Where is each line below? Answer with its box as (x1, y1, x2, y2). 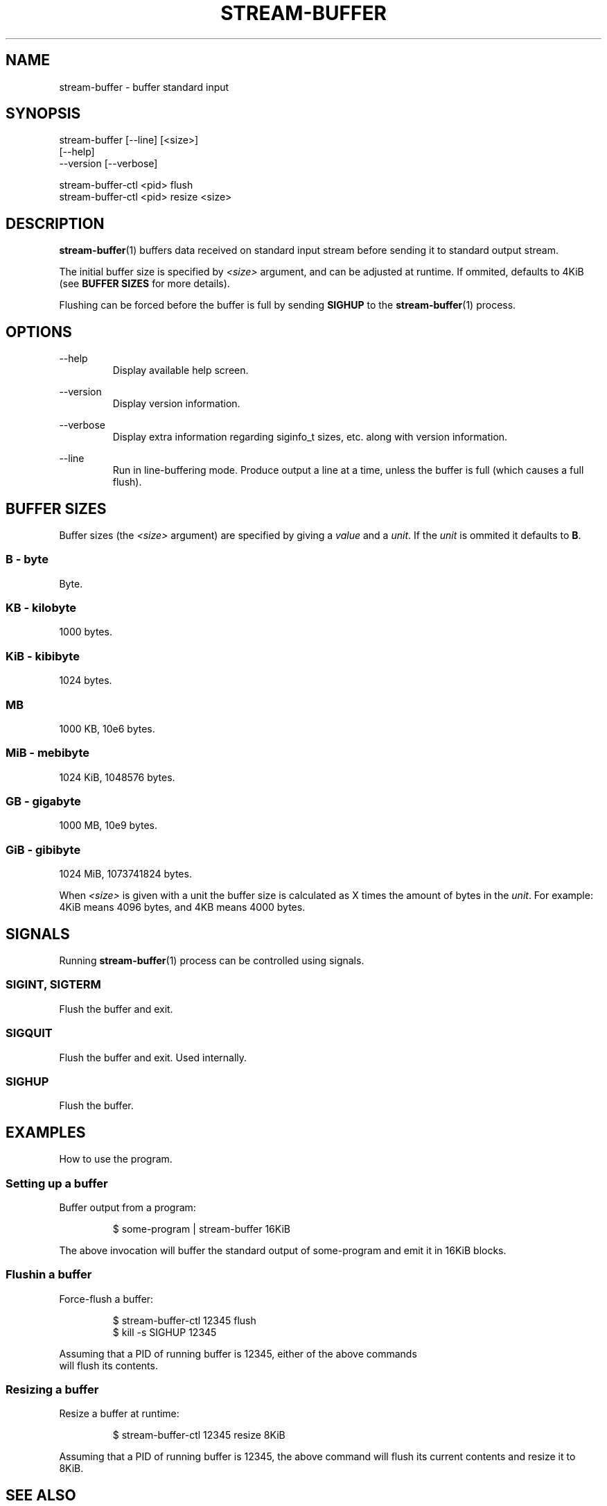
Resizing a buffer (6, 1383, 99, 1397)
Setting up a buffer (6, 1176, 108, 1190)
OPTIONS (6, 323, 72, 341)
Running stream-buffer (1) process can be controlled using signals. (59, 955, 364, 967)
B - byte (6, 552, 49, 567)
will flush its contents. (59, 1359, 158, 1371)
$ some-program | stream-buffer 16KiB (112, 1222, 290, 1235)
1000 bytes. (59, 626, 112, 638)
